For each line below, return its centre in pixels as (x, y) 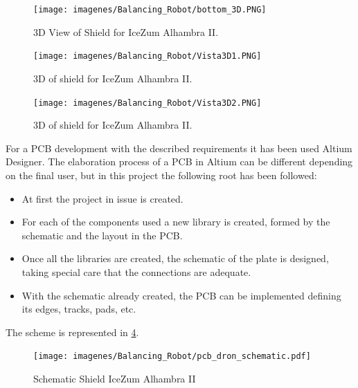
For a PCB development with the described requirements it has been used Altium (179, 148)
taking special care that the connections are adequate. (136, 271)
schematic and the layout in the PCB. (102, 235)
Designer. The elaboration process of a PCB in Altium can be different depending (179, 161)
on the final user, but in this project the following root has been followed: (161, 175)
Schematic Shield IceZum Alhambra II (115, 378)
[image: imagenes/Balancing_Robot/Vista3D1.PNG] (147, 56)
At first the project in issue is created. (102, 198)
